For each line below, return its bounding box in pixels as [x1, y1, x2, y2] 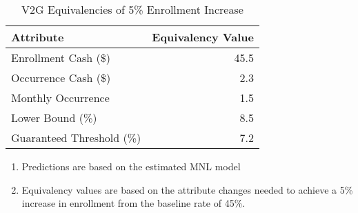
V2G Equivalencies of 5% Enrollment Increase [21, 1, 243, 17]
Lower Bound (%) [11, 110, 97, 125]
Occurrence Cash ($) [11, 70, 111, 85]
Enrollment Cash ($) [11, 50, 110, 65]
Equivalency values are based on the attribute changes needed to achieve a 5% [21, 182, 353, 196]
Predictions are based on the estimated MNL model [21, 159, 241, 173]
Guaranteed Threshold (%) [11, 130, 141, 145]
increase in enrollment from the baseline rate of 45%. [21, 196, 246, 210]
